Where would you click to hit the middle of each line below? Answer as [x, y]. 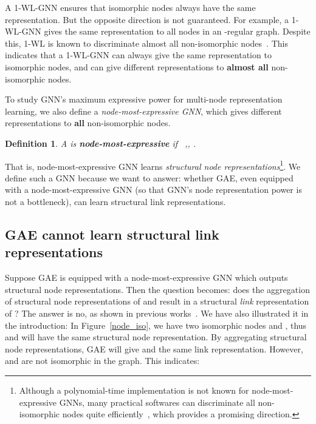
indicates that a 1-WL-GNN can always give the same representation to [138, 55]
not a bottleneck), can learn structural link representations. [115, 201]
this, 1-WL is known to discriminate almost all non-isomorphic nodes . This [146, 43]
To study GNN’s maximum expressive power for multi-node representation [144, 99]
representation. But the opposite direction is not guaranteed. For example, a [147, 19]
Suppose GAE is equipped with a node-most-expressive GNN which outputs [146, 278]
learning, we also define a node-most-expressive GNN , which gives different [143, 111]
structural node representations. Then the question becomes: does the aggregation [157, 289]
